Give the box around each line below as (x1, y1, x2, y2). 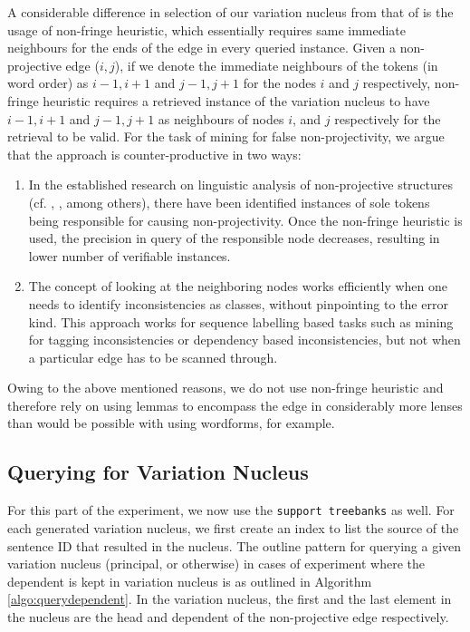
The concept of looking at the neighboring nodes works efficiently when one (28, 277, 448, 296)
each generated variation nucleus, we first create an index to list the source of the (7, 518, 459, 537)
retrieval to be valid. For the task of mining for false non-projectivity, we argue (7, 127, 445, 146)
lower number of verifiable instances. (28, 246, 231, 265)
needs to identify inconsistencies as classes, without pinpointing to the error (28, 294, 448, 313)
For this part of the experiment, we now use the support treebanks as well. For (7, 501, 455, 520)
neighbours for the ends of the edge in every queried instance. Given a (7, 38, 397, 57)
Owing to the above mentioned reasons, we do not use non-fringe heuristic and (7, 378, 444, 397)
